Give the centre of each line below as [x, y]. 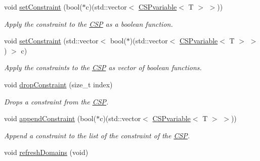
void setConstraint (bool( [43, 7]
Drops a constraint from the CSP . [56, 101]
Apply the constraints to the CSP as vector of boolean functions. [103, 67]
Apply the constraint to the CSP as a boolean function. [89, 23]
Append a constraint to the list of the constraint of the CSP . [97, 135]
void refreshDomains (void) [46, 152]
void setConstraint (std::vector [51, 41]
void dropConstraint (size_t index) [58, 84]
